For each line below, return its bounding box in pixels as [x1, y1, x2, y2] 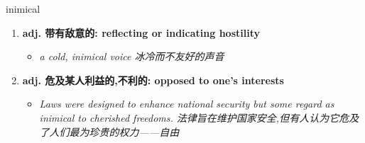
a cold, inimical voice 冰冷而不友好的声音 [39, 49, 224, 64]
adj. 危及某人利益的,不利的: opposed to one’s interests [22, 72, 284, 87]
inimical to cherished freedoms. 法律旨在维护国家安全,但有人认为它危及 [39, 110, 359, 125]
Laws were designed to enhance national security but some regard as [39, 96, 334, 111]
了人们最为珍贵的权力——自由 [39, 124, 180, 139]
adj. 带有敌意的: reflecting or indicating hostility [22, 25, 260, 40]
